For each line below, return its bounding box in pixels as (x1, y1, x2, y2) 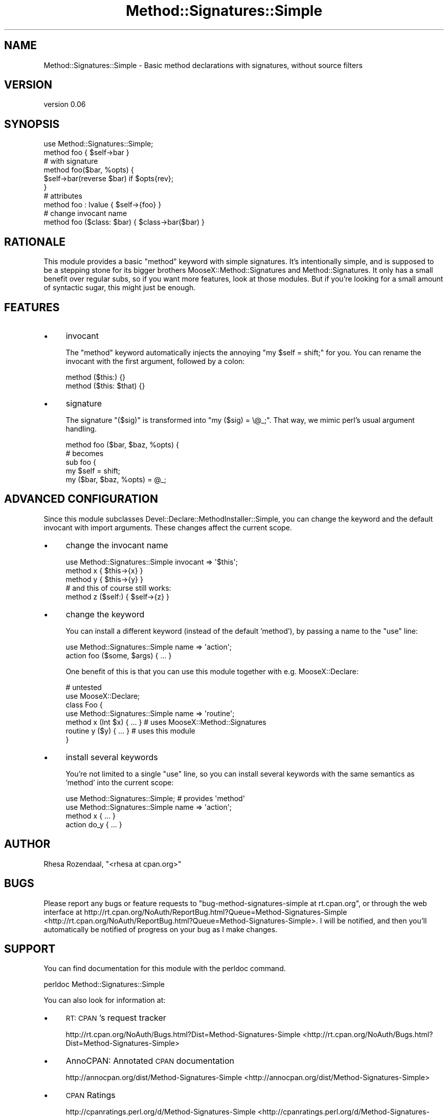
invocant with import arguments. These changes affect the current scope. (43, 523, 292, 532)
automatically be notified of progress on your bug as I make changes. (43, 925, 278, 934)
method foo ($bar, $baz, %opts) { (65, 440, 179, 449)
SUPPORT (4, 942, 56, 955)
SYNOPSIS (4, 117, 60, 131)
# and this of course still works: (65, 583, 171, 592)
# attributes (43, 191, 82, 201)
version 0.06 (43, 100, 86, 109)
